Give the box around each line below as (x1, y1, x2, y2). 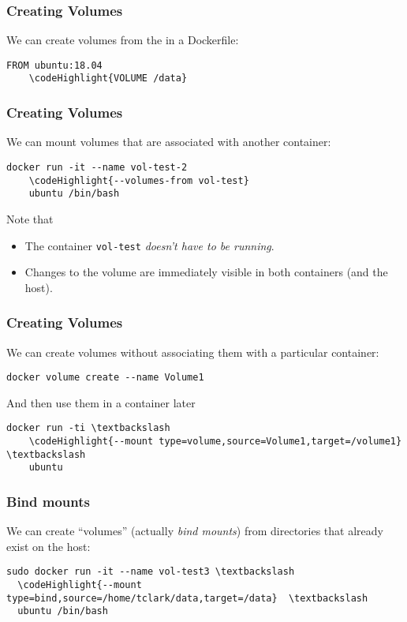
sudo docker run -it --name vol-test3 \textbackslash (6, 566, 295, 578)
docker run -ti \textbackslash (6, 422, 170, 434)
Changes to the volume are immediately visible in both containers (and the (24, 264, 388, 280)
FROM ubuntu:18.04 (6, 59, 103, 71)
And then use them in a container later (6, 394, 196, 410)
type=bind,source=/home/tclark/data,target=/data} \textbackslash (6, 592, 368, 604)
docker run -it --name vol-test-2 (6, 161, 188, 173)
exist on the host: (6, 538, 91, 554)
